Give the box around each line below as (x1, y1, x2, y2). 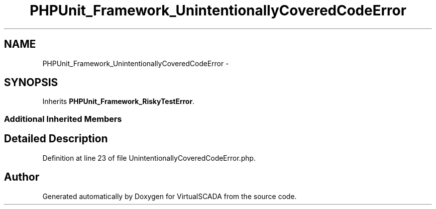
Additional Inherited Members (4, 113, 122, 124)
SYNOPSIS (4, 76, 58, 89)
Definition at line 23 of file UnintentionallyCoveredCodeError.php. (42, 153, 256, 162)
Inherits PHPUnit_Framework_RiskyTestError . (42, 97, 195, 106)
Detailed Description (4, 132, 108, 145)
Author (4, 171, 39, 184)
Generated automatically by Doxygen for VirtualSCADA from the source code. (42, 192, 297, 201)
